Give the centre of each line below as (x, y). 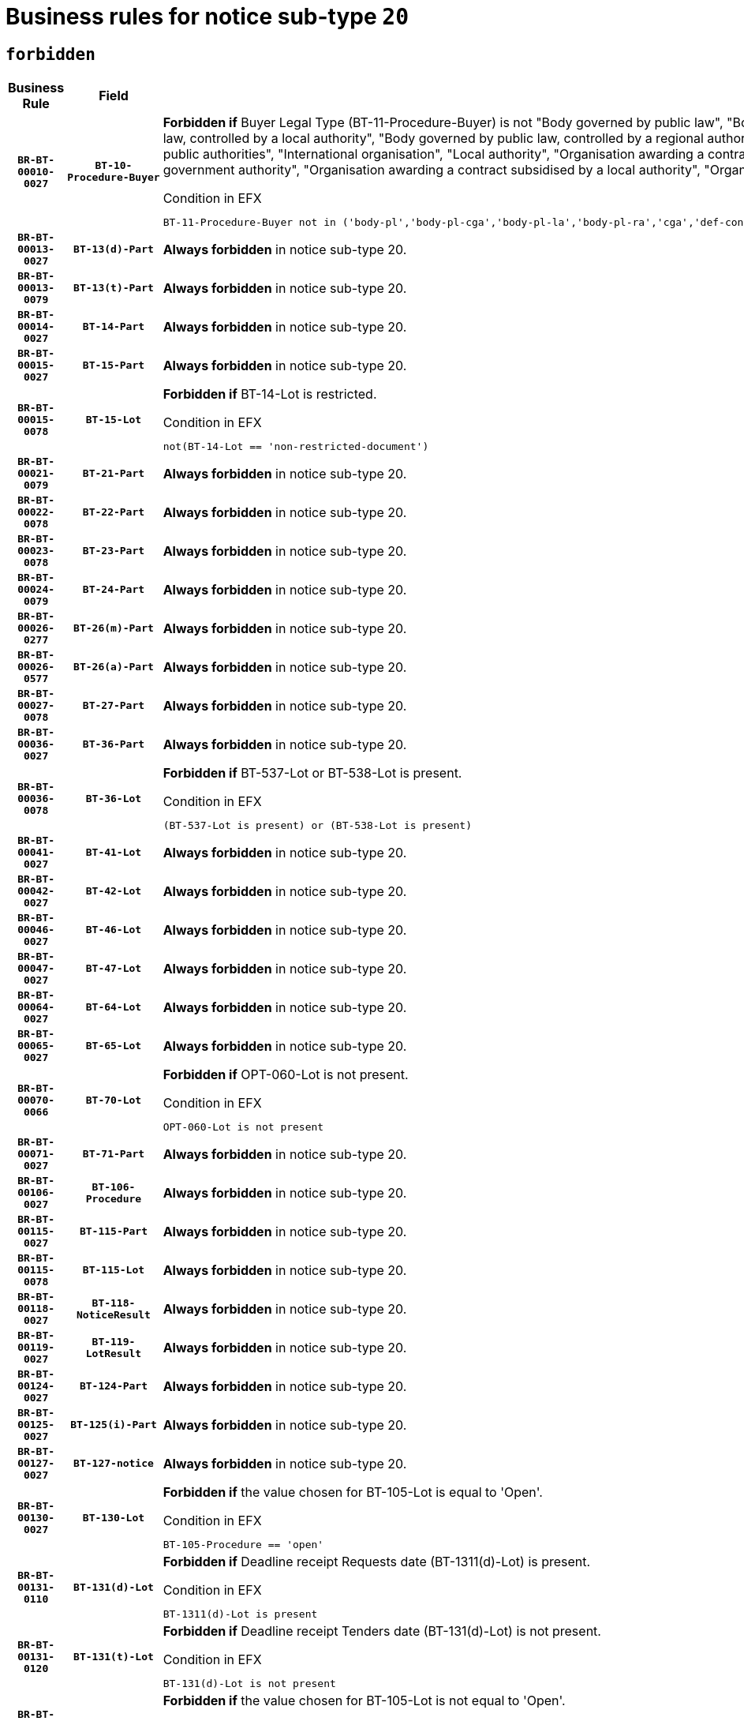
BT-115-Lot (114, 1270)
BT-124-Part (114, 1386)
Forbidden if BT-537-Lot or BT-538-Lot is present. (312, 773)
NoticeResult (114, 1314)
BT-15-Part (114, 366)
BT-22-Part (114, 512)
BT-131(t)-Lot (114, 1656)
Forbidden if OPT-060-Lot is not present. (286, 1075)
